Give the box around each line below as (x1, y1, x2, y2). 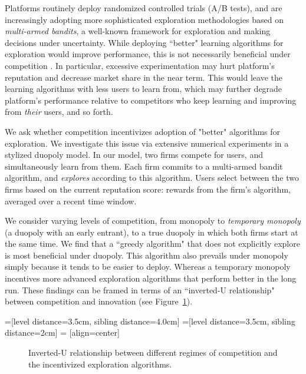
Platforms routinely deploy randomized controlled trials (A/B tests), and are (5, 2, 282, 14)
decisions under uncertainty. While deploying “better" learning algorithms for (5, 36, 284, 48)
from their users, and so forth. (5, 105, 113, 118)
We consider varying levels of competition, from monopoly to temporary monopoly (5, 214, 301, 227)
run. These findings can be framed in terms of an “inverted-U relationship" (5, 283, 275, 296)
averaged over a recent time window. (5, 194, 137, 207)
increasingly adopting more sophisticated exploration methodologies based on (5, 13, 284, 25)
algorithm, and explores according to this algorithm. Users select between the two (5, 171, 299, 184)
